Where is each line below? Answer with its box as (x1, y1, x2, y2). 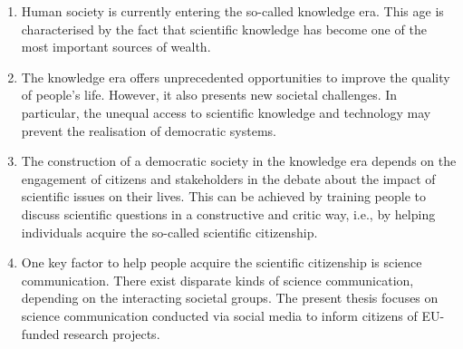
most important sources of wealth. (21, 37, 211, 56)
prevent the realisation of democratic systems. (21, 121, 276, 140)
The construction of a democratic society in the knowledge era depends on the (21, 151, 457, 170)
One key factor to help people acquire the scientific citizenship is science (21, 253, 422, 272)
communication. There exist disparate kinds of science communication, (21, 270, 414, 289)
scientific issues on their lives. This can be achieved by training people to (21, 187, 426, 206)
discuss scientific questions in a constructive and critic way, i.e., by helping (21, 204, 436, 223)
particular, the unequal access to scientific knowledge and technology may (21, 102, 431, 121)
